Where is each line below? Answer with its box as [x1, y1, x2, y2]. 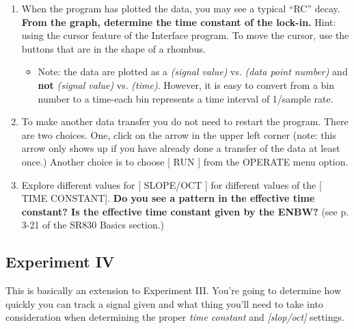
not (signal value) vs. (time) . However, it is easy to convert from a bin [38, 77, 335, 92]
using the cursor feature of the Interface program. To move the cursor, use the [21, 28, 349, 42]
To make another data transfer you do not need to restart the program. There [21, 114, 349, 129]
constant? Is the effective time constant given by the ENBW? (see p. [21, 204, 349, 218]
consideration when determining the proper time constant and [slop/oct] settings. [5, 310, 344, 324]
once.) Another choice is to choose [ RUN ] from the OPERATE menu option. [21, 154, 349, 168]
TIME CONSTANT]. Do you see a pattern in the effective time [21, 191, 315, 205]
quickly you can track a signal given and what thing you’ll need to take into [5, 296, 323, 311]
